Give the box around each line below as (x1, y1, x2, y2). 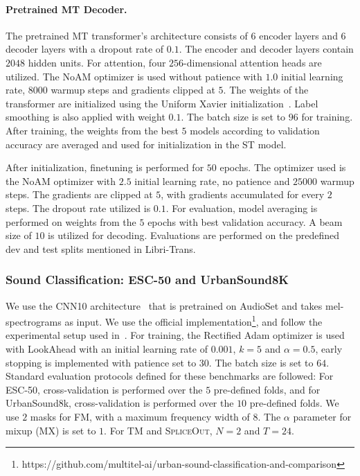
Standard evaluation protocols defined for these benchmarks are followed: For (6, 369, 334, 383)
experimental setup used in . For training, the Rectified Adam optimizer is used (6, 328, 345, 342)
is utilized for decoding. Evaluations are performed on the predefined (48, 228, 340, 243)
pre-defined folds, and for (213, 382, 321, 396)
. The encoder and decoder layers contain (179, 42, 354, 56)
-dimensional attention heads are (183, 55, 322, 69)
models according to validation (190, 123, 320, 137)
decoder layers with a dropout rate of (6, 42, 164, 56)
